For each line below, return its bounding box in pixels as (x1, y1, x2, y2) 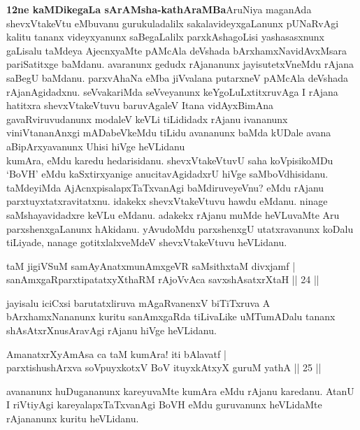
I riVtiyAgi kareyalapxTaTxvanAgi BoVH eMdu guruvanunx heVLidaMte (6, 397, 322, 412)
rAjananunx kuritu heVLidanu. (6, 411, 139, 426)
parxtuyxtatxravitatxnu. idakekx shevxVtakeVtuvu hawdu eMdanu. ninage (6, 194, 328, 208)
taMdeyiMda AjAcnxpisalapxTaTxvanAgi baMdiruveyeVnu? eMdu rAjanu (6, 180, 324, 194)
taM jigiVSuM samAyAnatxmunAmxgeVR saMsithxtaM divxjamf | (6, 258, 296, 273)
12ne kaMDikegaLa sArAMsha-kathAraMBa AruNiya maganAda (6, 2, 312, 16)
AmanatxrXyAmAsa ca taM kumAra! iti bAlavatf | (6, 346, 226, 361)
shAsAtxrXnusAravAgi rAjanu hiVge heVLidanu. (6, 323, 217, 338)
